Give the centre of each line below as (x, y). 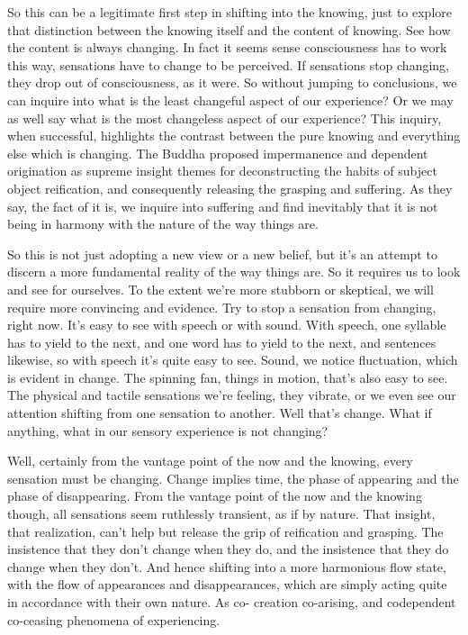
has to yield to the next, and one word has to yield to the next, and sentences (222, 342)
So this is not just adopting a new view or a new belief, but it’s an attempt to (222, 254)
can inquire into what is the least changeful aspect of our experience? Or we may (230, 100)
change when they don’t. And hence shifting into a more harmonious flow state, (227, 566)
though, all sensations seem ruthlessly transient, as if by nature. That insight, (221, 514)
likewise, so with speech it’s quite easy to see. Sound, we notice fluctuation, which (233, 360)
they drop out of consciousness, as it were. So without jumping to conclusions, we (232, 82)
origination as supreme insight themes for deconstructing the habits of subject (222, 171)
